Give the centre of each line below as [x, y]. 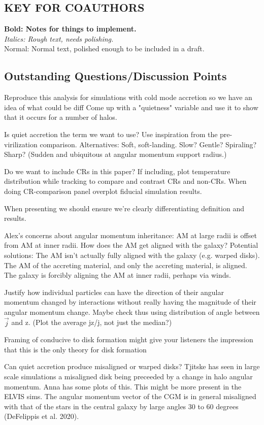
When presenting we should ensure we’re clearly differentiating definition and [124, 208]
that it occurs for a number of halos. [61, 117]
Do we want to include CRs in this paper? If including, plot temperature [117, 171]
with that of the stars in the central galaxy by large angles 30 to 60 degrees [121, 406]
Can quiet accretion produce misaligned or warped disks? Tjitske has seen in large [132, 366]
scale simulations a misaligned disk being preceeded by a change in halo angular [128, 377]
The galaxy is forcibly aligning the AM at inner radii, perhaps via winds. [118, 275]
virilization [21, 144]
